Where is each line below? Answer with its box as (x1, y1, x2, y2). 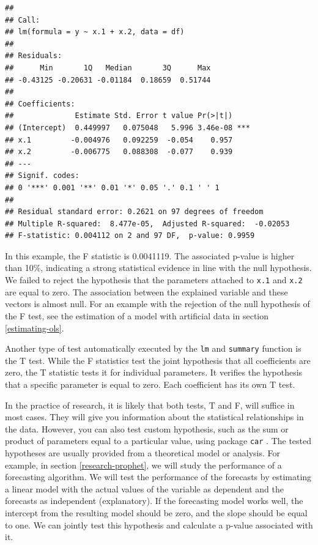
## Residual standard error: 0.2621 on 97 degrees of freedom (5, 207, 264, 217)
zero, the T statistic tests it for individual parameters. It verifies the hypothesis (5, 366, 303, 379)
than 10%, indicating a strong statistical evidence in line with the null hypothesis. (5, 261, 312, 274)
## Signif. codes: (5, 171, 79, 180)
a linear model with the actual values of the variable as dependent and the (5, 482, 284, 495)
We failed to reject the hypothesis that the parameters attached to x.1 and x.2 (5, 273, 303, 286)
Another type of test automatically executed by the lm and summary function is (5, 342, 301, 355)
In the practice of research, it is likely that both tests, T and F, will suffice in (5, 398, 295, 411)
